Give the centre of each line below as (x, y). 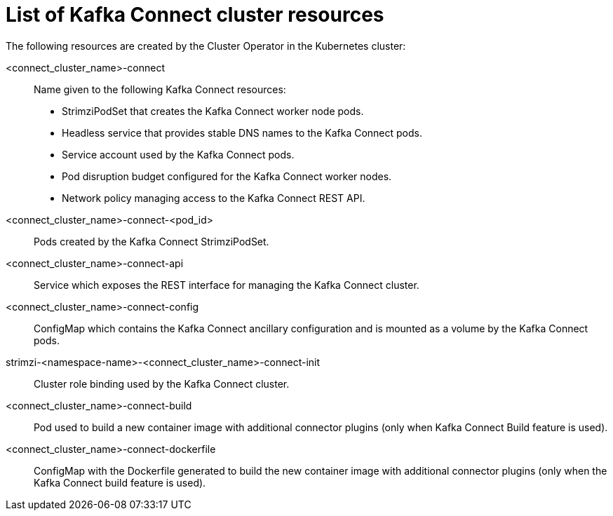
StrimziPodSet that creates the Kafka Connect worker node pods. (213, 111)
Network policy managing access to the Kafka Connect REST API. (214, 198)
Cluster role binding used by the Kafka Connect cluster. (162, 383)
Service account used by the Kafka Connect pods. (178, 154)
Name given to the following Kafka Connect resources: (160, 89)
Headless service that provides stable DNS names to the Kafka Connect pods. (242, 133)
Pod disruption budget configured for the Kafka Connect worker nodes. (227, 176)
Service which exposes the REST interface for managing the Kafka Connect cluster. (227, 285)
